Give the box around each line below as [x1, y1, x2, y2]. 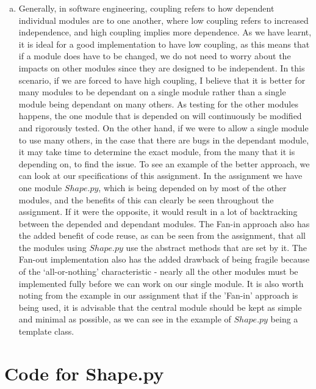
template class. [18, 325, 74, 338]
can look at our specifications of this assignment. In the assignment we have [18, 169, 303, 182]
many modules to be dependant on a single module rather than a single [18, 85, 286, 98]
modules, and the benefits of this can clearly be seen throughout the [18, 193, 274, 206]
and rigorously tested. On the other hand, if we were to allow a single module [18, 121, 309, 134]
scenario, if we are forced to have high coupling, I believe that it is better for [18, 73, 306, 86]
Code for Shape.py [4, 360, 164, 385]
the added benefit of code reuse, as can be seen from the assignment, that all [18, 229, 306, 242]
